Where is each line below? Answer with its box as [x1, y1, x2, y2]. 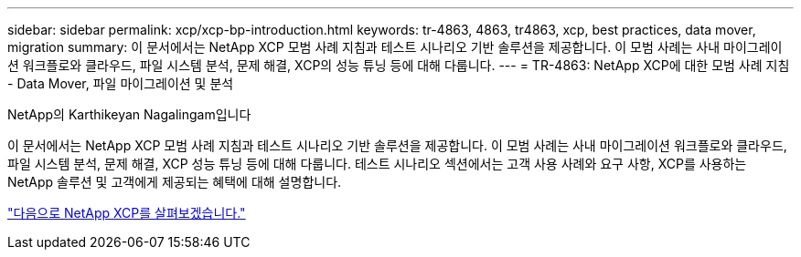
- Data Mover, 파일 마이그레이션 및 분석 [7, 76, 234, 91]
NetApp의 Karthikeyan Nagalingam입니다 [7, 107, 251, 122]
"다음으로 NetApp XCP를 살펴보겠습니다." [7, 205, 246, 221]
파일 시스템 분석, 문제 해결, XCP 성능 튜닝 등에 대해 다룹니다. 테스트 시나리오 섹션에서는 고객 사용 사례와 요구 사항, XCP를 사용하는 [7, 156, 747, 171]
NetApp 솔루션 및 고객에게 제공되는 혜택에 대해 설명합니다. [7, 174, 342, 190]
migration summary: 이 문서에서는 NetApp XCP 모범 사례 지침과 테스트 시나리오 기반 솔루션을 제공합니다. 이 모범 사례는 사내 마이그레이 [7, 39, 783, 55]
